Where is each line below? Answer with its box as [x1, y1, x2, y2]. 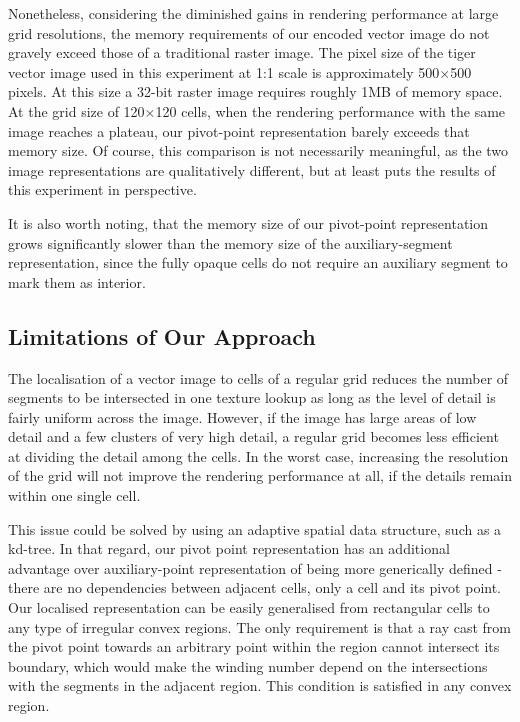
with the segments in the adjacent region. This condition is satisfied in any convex [8, 675, 512, 696]
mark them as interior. [8, 271, 146, 292]
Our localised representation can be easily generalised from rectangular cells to [8, 597, 490, 618]
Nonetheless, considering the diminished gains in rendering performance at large [8, 3, 499, 23]
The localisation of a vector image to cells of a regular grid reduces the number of [8, 367, 509, 388]
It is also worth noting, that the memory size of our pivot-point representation [8, 212, 489, 233]
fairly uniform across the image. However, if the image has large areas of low [8, 406, 477, 427]
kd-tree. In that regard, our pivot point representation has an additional [8, 538, 450, 559]
